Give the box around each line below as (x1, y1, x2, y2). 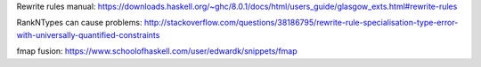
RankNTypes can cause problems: (16, 18, 143, 28)
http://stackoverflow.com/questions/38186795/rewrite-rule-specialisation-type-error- (143, 18, 459, 28)
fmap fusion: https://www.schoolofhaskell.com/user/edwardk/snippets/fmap (16, 46, 298, 56)
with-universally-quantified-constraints (16, 29, 160, 40)
